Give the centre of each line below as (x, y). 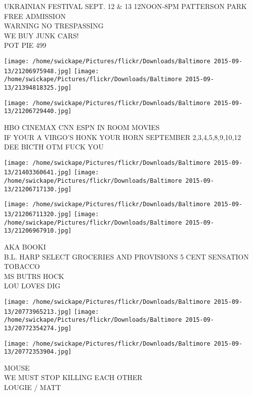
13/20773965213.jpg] (38, 312)
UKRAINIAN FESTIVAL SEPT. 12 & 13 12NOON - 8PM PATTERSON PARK (126, 6)
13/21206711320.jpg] (38, 214)
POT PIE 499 (25, 45)
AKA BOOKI (25, 246)
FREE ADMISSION (35, 16)
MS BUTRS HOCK (34, 276)
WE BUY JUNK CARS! (42, 35)
